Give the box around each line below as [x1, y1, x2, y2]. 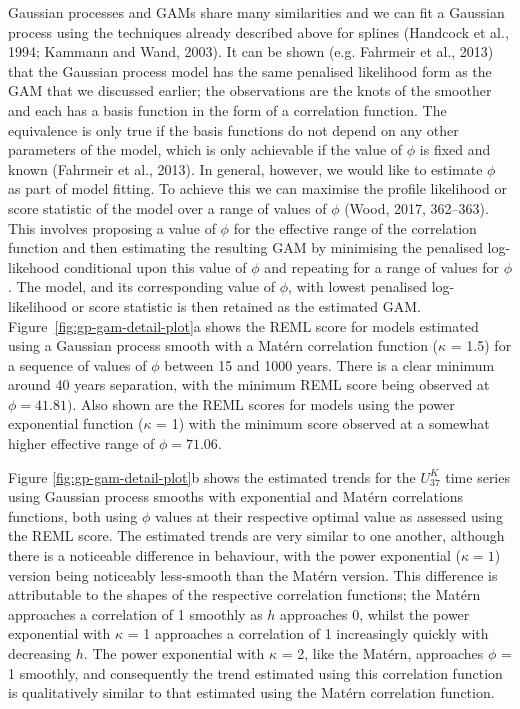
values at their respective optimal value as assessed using [154, 505, 503, 526]
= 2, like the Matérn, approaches [281, 643, 484, 663]
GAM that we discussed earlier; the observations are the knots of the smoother [8, 80, 492, 101]
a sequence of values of [8, 354, 147, 375]
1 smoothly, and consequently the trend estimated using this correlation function [8, 662, 503, 683]
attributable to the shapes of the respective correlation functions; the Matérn [8, 584, 481, 605]
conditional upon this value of [64, 256, 247, 277]
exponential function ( [8, 413, 144, 434]
